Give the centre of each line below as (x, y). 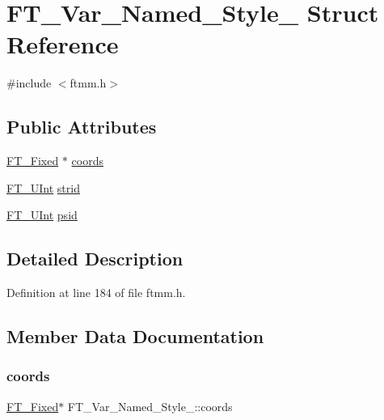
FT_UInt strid (43, 187)
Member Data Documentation (135, 336)
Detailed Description (95, 259)
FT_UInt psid (42, 215)
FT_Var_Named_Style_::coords (150, 406)
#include (29, 83)
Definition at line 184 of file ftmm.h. (96, 293)
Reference (63, 44)
